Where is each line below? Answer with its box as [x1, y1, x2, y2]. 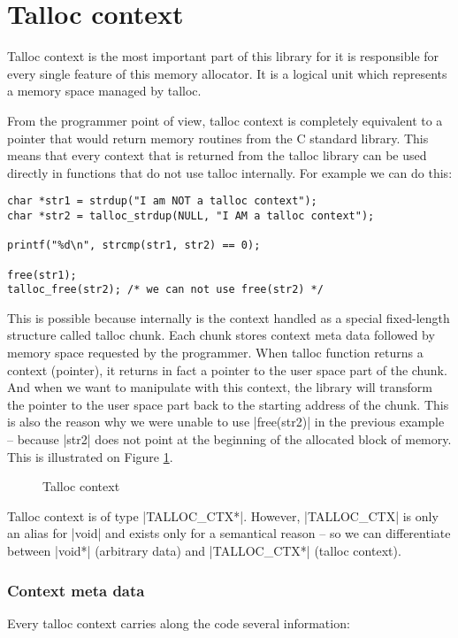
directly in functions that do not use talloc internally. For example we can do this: [7, 163, 453, 181]
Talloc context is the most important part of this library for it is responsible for [7, 47, 439, 65]
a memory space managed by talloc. [7, 81, 202, 100]
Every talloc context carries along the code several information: [7, 613, 350, 632]
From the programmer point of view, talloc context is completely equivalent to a [7, 111, 443, 129]
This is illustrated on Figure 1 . [7, 447, 173, 465]
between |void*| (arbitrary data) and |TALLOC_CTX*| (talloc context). [7, 542, 401, 559]
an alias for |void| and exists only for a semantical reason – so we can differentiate [7, 524, 451, 542]
